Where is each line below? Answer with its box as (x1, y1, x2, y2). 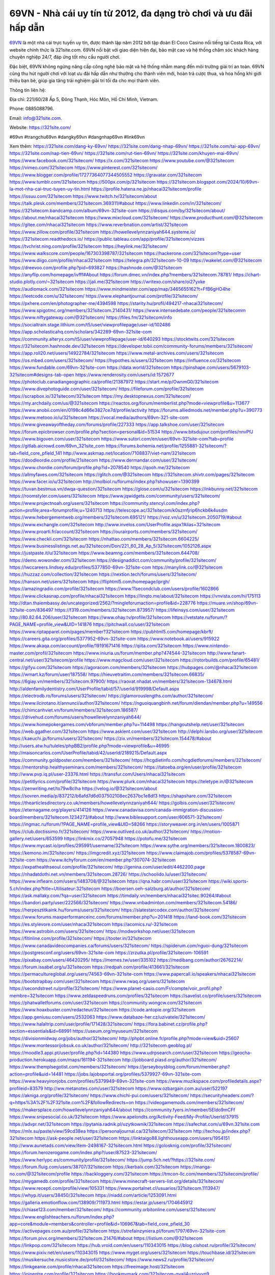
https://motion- (190, 828, 223, 834)
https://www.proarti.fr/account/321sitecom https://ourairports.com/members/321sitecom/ (9, 528, 198, 535)
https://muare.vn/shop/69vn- (197, 600, 258, 606)
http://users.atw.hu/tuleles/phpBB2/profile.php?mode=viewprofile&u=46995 (9, 743, 170, 749)
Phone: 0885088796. (9, 106, 54, 112)
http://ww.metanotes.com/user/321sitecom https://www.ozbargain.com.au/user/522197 (44, 1085, 228, 1091)
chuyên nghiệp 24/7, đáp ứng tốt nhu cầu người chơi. (9, 54, 121, 60)
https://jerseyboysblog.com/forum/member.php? (127, 1064, 230, 1070)
